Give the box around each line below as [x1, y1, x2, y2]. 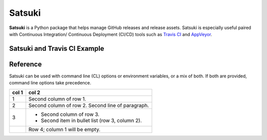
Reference [9, 60, 42, 69]
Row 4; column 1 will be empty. [28, 126, 101, 133]
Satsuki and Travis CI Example [9, 44, 104, 53]
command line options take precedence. [9, 80, 91, 86]
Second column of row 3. [41, 111, 100, 118]
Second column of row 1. [28, 95, 87, 102]
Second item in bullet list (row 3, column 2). [41, 117, 142, 124]
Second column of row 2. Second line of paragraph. [28, 102, 149, 108]
